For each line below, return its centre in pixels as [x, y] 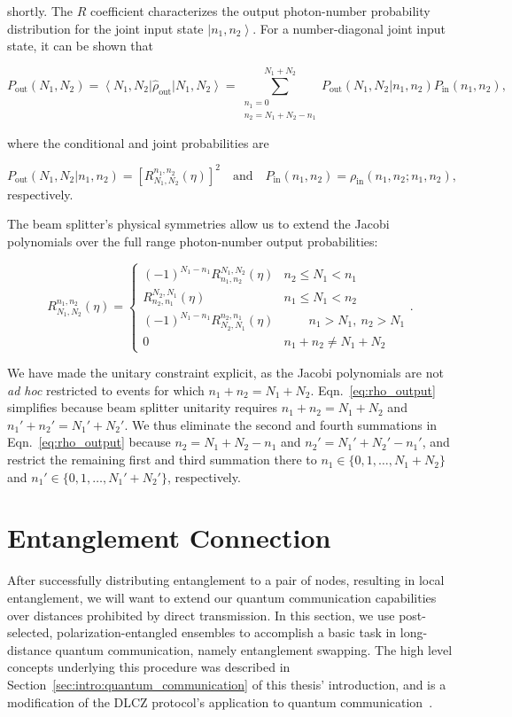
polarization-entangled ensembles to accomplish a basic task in [227, 632]
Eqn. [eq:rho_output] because [89, 442]
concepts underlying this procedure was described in [149, 667]
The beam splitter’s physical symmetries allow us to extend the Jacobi [198, 224]
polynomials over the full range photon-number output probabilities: [193, 241]
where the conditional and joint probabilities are [138, 142]
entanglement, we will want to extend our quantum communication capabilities [222, 597]
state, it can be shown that [81, 46]
